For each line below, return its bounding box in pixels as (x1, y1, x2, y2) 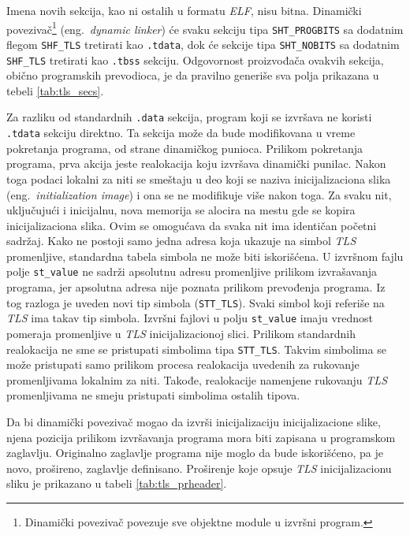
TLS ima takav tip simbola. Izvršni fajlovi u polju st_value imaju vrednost (6, 310, 374, 326)
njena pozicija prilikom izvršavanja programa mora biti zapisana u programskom (6, 429, 396, 445)
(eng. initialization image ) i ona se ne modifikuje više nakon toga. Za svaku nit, (6, 186, 392, 202)
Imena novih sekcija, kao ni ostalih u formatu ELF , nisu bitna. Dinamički (6, 2, 362, 18)
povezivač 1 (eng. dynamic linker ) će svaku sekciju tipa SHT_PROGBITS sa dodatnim (6, 18, 404, 37)
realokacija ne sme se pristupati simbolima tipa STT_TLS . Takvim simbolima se (6, 340, 386, 357)
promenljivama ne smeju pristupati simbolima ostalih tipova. (6, 387, 300, 403)
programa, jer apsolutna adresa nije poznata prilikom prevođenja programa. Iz (6, 279, 386, 295)
